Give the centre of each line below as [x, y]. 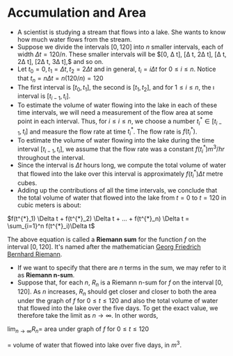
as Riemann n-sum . [46, 275]
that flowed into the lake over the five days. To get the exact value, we [118, 308]
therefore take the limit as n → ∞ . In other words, [88, 315]
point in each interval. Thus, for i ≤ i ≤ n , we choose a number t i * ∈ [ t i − [120, 121]
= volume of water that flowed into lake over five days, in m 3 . [95, 344]
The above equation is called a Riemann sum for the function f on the [107, 239]
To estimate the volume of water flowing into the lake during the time [116, 140]
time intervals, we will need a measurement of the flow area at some [115, 113]
